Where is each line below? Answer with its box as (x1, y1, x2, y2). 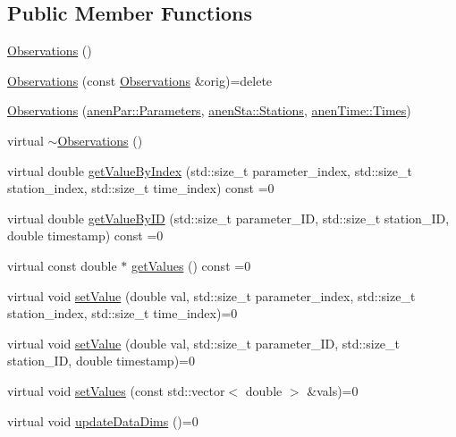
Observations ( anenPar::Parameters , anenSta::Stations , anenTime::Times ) (7, 101, 411, 120)
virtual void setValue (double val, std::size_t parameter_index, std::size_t (7, 286, 416, 305)
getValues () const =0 (131, 256, 251, 274)
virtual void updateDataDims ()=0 (7, 411, 198, 430)
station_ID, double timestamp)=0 (7, 351, 195, 370)
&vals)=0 (307, 381, 359, 399)
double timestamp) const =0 (7, 226, 164, 245)
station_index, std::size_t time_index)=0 (7, 304, 238, 323)
